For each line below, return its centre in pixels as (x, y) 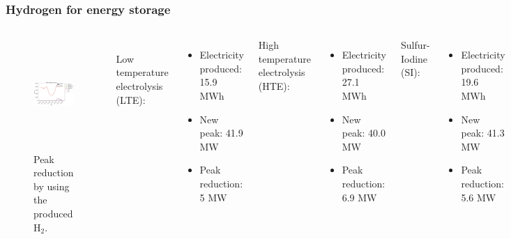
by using (52, 186)
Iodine (414, 58)
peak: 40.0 (364, 133)
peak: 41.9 (221, 133)
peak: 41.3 (483, 133)
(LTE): (131, 99)
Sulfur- (415, 45)
